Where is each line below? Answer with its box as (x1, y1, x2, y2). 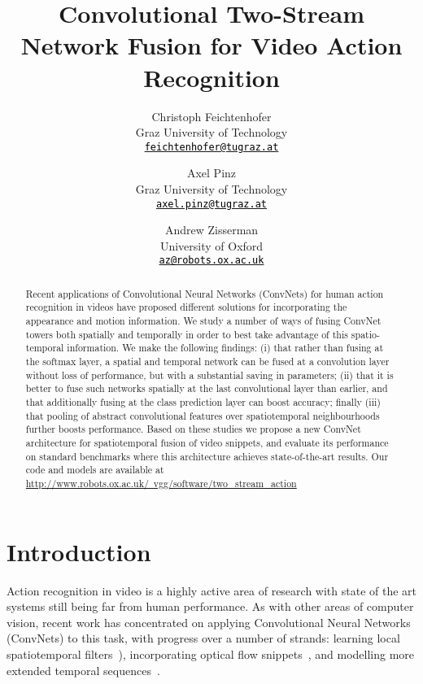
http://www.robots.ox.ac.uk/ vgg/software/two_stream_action (25, 477, 297, 490)
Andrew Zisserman (164, 221, 259, 238)
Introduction (7, 534, 151, 568)
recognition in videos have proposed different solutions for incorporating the (25, 300, 347, 314)
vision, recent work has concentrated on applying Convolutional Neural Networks (7, 613, 411, 630)
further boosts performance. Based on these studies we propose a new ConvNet (25, 422, 361, 436)
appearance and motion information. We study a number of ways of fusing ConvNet (25, 314, 382, 328)
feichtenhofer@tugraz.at (144, 141, 279, 153)
